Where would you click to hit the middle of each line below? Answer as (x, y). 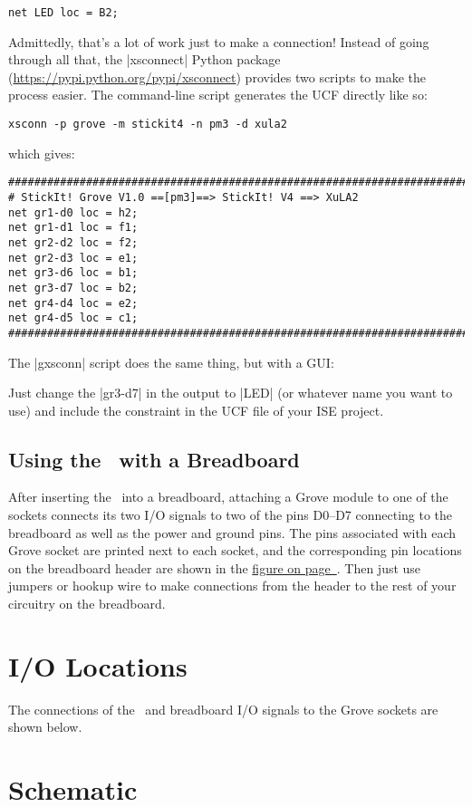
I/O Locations (98, 665)
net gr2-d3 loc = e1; (73, 258)
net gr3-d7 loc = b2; (73, 288)
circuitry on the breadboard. (87, 604)
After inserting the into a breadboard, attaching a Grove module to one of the (228, 497)
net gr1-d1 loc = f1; (73, 228)
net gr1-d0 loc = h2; (73, 212)
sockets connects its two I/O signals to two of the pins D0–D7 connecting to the (231, 515)
